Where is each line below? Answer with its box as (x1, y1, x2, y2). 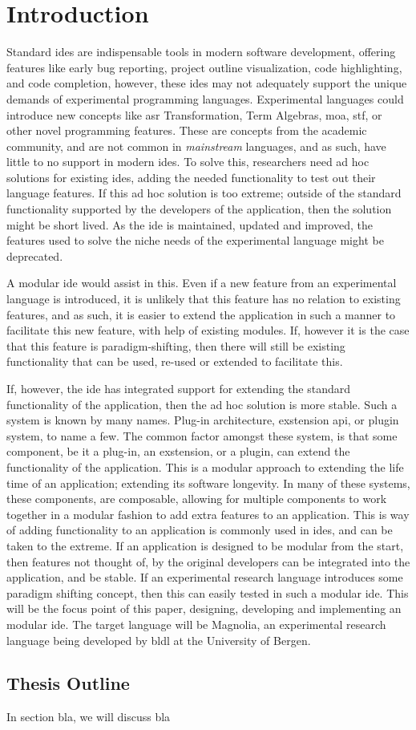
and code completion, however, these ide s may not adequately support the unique (6, 75, 407, 91)
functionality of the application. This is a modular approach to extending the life (6, 458, 404, 475)
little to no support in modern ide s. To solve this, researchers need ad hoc (6, 153, 370, 170)
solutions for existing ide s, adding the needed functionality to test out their (6, 168, 376, 185)
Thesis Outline (6, 671, 130, 696)
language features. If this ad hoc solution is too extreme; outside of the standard (6, 185, 402, 201)
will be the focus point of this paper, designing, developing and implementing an (6, 600, 402, 617)
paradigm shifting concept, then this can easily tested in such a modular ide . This (6, 584, 409, 601)
